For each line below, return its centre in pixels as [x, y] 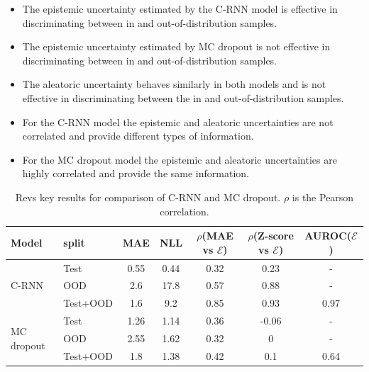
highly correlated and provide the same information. [136, 173]
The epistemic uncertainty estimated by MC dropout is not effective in [176, 46]
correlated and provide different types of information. [138, 136]
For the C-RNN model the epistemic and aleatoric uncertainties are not [178, 122]
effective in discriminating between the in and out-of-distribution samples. [183, 97]
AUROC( [328, 236]
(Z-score [273, 236]
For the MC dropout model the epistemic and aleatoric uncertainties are [180, 159]
